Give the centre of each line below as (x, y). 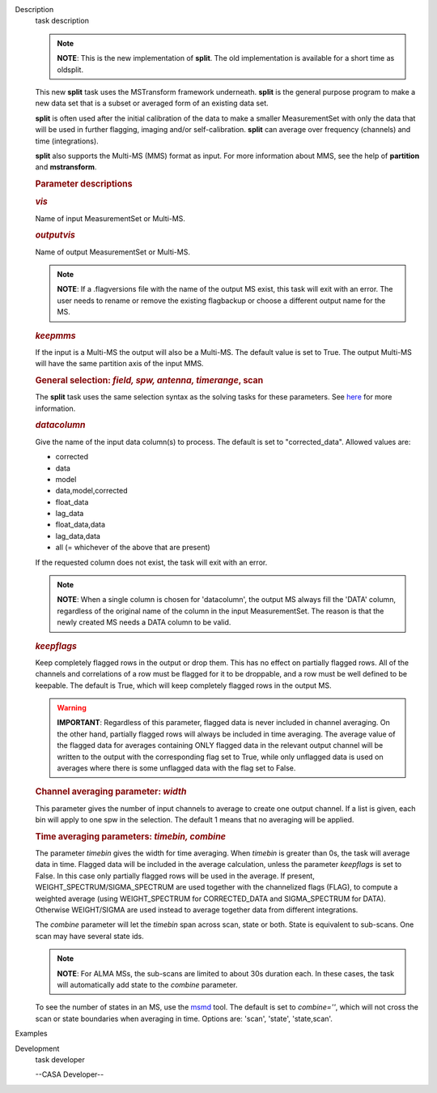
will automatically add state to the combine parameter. (147, 985)
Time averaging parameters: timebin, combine (131, 836)
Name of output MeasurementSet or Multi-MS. (112, 252)
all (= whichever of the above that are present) (133, 548)
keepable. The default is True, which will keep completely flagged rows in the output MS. (183, 685)
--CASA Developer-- (70, 1074)
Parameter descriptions (84, 184)
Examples (31, 1034)
